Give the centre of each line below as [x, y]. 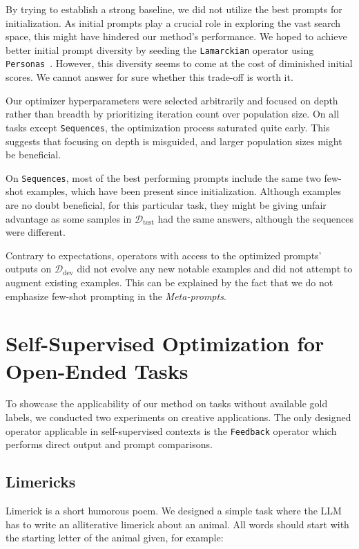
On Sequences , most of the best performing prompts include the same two [163, 177]
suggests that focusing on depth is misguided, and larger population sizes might [174, 141]
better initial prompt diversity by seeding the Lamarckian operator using [160, 49]
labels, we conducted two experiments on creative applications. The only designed [178, 417]
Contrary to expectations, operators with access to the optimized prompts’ [164, 255]
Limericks [41, 482]
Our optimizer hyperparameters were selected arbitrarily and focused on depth [172, 100]
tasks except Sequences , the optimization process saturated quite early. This [168, 127]
